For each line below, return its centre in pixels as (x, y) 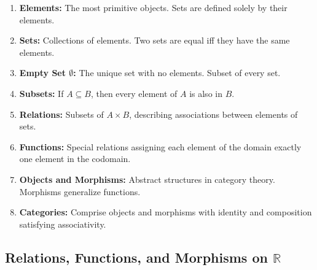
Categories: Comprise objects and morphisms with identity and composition (166, 212)
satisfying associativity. (63, 224)
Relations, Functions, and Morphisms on (136, 257)
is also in (206, 93)
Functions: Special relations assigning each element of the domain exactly (160, 146)
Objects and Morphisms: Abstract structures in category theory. (147, 179)
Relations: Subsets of (61, 114)
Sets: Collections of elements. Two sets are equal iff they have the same (155, 40)
